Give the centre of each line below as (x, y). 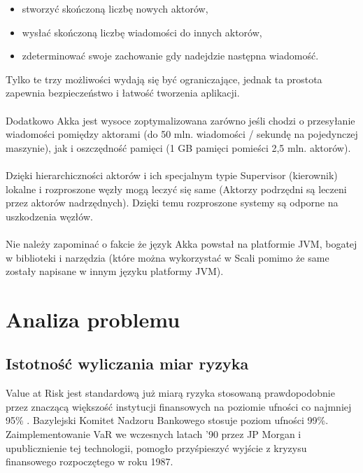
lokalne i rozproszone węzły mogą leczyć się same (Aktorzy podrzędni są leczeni (176, 189)
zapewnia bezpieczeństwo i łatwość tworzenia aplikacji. (123, 93)
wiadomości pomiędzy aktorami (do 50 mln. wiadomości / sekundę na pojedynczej (182, 134)
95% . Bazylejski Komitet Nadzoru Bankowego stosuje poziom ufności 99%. (167, 420)
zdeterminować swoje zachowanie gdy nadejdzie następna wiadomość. (170, 56)
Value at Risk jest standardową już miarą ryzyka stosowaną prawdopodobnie (170, 393)
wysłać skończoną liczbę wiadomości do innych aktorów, (142, 32)
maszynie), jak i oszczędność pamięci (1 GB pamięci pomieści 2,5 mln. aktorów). (178, 147)
